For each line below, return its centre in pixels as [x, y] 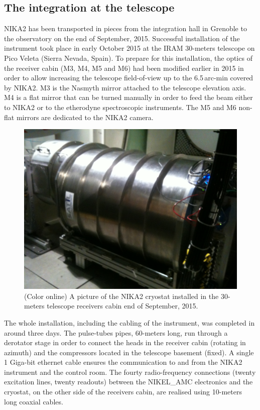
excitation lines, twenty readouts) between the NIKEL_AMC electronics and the [128, 382]
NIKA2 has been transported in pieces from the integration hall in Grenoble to [125, 28]
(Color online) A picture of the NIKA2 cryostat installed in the [121, 296]
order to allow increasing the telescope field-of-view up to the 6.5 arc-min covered [129, 78]
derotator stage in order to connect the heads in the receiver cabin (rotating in [125, 342]
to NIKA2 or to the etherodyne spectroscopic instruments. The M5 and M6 [120, 107]
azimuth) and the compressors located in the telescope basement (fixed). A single [129, 352]
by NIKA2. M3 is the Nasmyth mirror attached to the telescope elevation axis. [125, 87]
